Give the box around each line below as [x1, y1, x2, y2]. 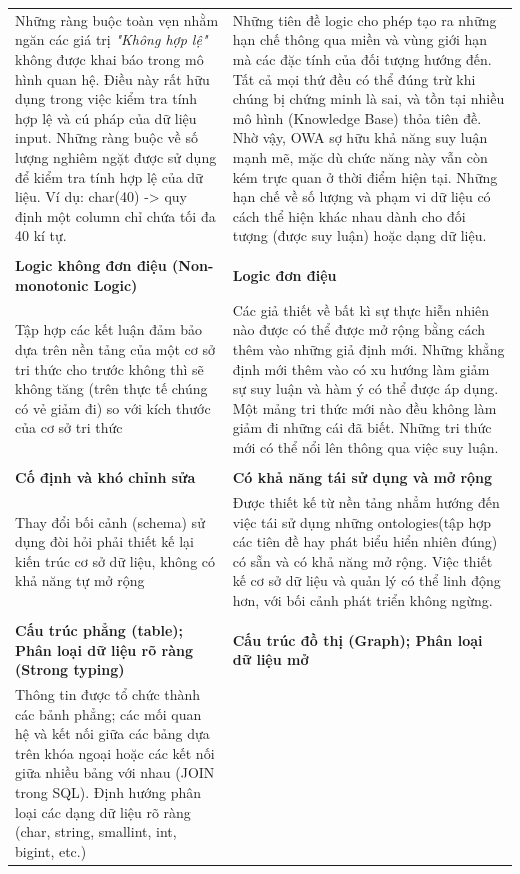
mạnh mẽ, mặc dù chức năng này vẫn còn [232, 146, 488, 167]
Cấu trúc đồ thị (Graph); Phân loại [232, 629, 483, 650]
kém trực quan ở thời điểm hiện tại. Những [232, 166, 498, 187]
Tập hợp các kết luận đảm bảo [15, 319, 203, 340]
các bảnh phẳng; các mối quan [15, 703, 202, 724]
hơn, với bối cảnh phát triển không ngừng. [232, 589, 493, 610]
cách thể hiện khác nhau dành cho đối [232, 205, 466, 226]
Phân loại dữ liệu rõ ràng [15, 639, 194, 660]
